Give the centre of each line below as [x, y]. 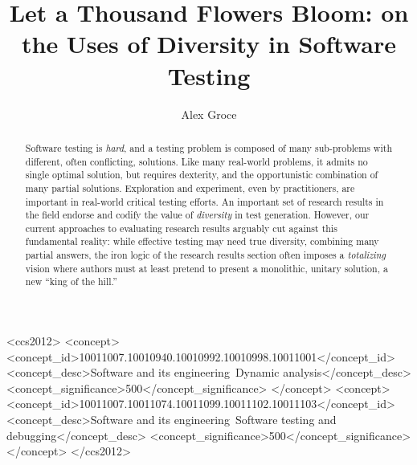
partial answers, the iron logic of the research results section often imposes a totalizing [205, 255]
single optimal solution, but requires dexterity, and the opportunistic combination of [202, 175]
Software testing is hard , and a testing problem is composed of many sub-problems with [209, 147]
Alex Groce [209, 114]
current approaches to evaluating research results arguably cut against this [181, 228]
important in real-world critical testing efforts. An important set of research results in [204, 201]
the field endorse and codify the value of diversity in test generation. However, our [197, 215]
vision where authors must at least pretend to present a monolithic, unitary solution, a [206, 268]
